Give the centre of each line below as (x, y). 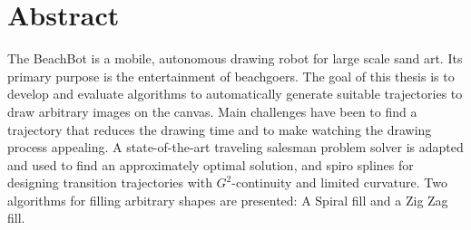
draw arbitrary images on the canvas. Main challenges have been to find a (212, 111)
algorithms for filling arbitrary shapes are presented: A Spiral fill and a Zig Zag (228, 200)
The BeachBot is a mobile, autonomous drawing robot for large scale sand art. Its (235, 58)
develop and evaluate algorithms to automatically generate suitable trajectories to (235, 94)
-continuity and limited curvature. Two (340, 182)
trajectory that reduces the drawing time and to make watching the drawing (220, 129)
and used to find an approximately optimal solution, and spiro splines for (211, 164)
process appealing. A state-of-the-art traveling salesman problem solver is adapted (235, 147)
